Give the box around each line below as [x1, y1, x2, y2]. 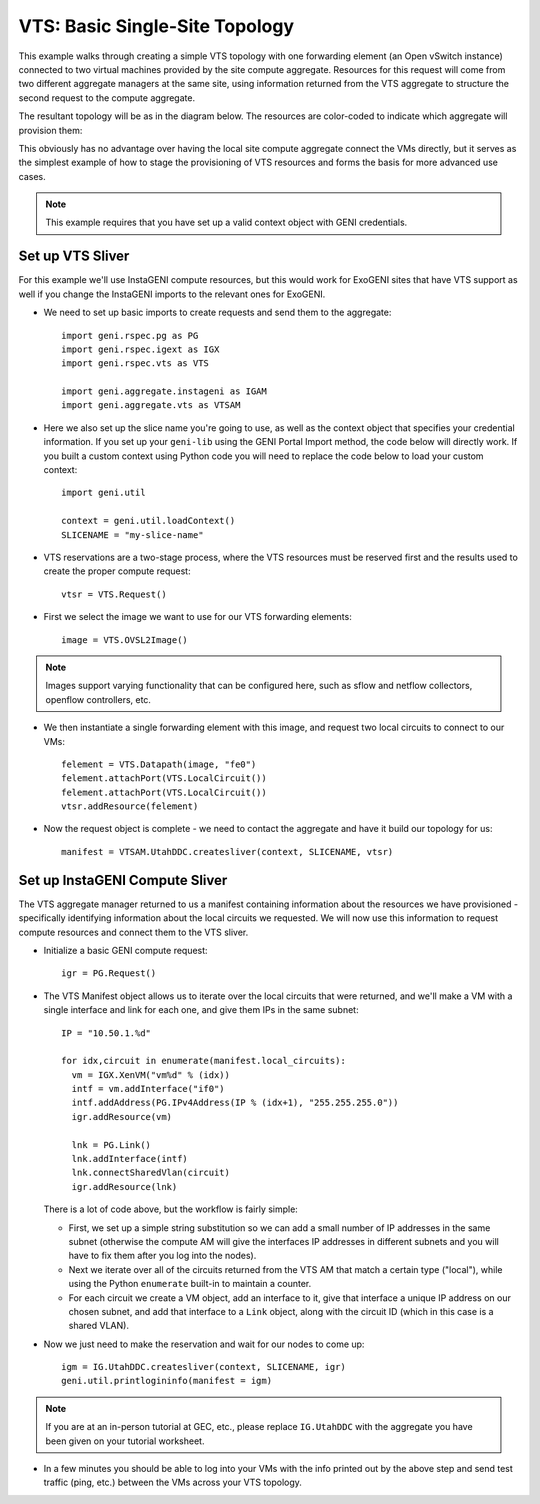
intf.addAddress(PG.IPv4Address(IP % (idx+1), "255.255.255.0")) [71, 1097, 399, 1109]
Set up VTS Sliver [18, 248, 130, 265]
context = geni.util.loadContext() [61, 515, 236, 527]
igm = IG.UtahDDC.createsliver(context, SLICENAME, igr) [61, 1361, 347, 1373]
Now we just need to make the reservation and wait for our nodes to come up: [43, 1338, 365, 1350]
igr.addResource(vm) [71, 1111, 173, 1122]
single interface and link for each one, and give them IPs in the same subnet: [43, 1004, 359, 1016]
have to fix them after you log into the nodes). [68, 1250, 257, 1262]
